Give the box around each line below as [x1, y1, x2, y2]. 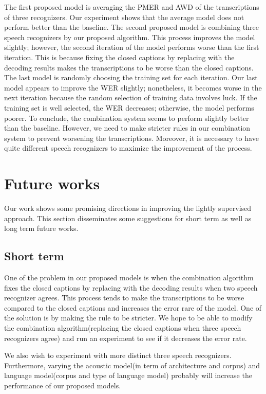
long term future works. [4, 223, 79, 234]
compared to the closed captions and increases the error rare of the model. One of [4, 302, 262, 313]
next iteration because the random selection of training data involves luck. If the [4, 92, 257, 103]
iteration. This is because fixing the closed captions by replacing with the [4, 51, 235, 62]
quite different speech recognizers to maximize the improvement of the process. [4, 142, 252, 153]
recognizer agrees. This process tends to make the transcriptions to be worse [4, 292, 244, 303]
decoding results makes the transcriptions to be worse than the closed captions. [4, 62, 254, 73]
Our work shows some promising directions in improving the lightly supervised [4, 203, 252, 213]
